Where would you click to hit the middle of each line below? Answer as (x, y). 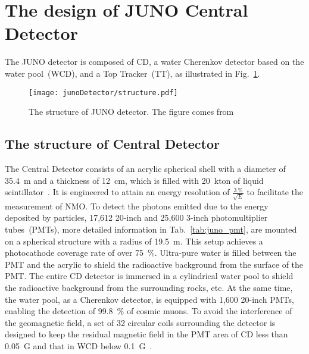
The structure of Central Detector (112, 144)
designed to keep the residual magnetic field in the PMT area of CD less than (146, 334)
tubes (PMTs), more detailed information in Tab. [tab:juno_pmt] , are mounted (151, 229)
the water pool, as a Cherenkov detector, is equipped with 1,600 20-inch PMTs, (149, 299)
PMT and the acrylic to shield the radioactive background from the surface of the (154, 264)
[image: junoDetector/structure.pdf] (103, 93)
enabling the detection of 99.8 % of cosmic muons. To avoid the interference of (149, 311)
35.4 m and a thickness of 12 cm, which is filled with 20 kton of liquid (134, 180)
